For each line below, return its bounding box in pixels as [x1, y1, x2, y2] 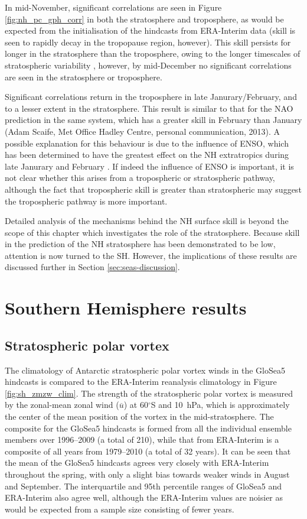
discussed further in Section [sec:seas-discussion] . [5, 261, 180, 273]
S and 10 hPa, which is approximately [151, 398, 290, 411]
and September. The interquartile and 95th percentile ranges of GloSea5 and [5, 479, 282, 492]
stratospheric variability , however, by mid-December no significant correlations [5, 59, 292, 71]
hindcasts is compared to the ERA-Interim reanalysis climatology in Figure [5, 375, 277, 388]
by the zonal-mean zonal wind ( [5, 398, 119, 411]
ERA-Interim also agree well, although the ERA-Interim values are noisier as [5, 491, 283, 504]
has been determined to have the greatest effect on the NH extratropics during [5, 148, 289, 161]
